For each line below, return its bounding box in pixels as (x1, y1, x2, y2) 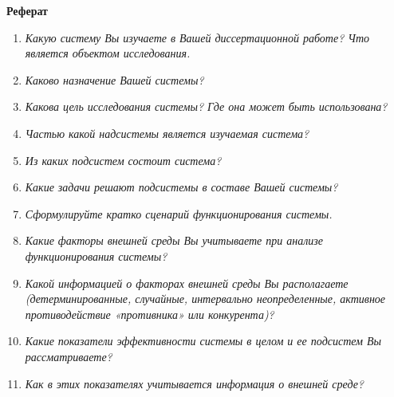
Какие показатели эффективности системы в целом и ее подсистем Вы (25, 332, 382, 349)
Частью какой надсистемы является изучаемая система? (25, 124, 309, 141)
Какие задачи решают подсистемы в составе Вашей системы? (25, 179, 338, 195)
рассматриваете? (25, 348, 112, 364)
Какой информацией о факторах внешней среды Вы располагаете (25, 274, 349, 291)
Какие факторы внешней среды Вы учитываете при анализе (25, 232, 324, 249)
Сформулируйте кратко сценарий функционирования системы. (25, 205, 333, 222)
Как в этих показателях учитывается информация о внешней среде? (25, 375, 364, 391)
